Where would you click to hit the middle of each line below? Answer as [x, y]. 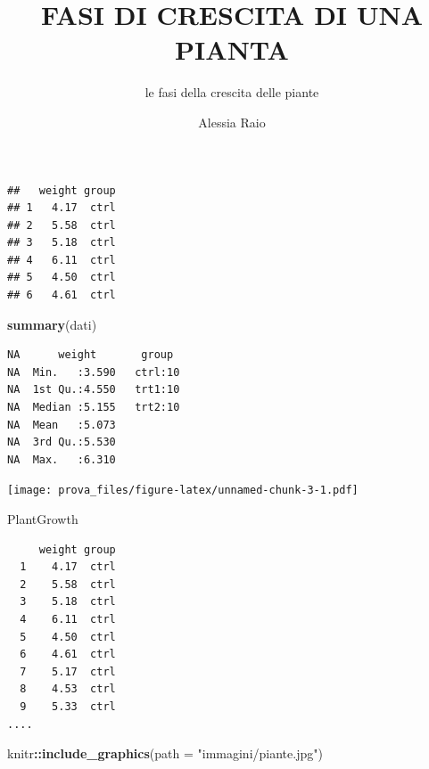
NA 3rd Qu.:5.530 [62, 442]
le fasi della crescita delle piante [232, 92]
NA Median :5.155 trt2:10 [94, 408]
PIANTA [232, 49]
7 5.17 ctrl [68, 671]
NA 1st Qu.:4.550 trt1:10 [94, 390]
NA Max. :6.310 [62, 459]
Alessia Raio [232, 122]
